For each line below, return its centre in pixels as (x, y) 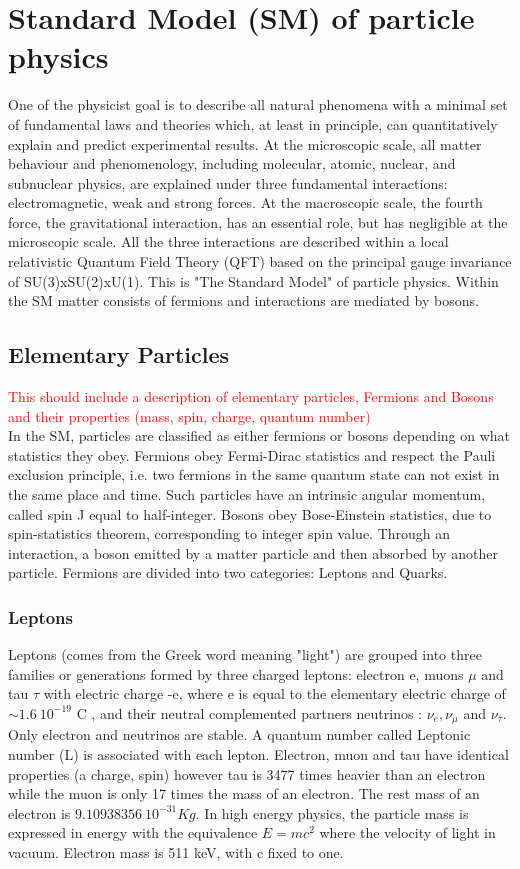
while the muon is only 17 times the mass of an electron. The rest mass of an (244, 793)
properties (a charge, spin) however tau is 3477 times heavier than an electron (247, 773)
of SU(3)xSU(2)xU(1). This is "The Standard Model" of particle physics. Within (253, 280)
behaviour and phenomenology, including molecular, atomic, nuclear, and (232, 163)
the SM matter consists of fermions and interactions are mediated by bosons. (243, 300)
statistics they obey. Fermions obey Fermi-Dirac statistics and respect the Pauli (252, 454)
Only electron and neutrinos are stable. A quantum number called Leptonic (239, 734)
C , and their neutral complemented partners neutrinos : (249, 712)
